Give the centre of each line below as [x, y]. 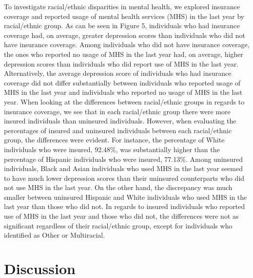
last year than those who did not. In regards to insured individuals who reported [125, 206]
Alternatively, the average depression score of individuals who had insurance [118, 73]
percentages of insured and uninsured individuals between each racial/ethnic [118, 130]
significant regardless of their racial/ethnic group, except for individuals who [118, 225]
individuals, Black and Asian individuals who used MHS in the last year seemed [123, 168]
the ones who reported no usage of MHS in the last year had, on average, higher [124, 54]
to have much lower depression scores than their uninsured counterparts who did [124, 178]
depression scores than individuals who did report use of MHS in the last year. [121, 63]
